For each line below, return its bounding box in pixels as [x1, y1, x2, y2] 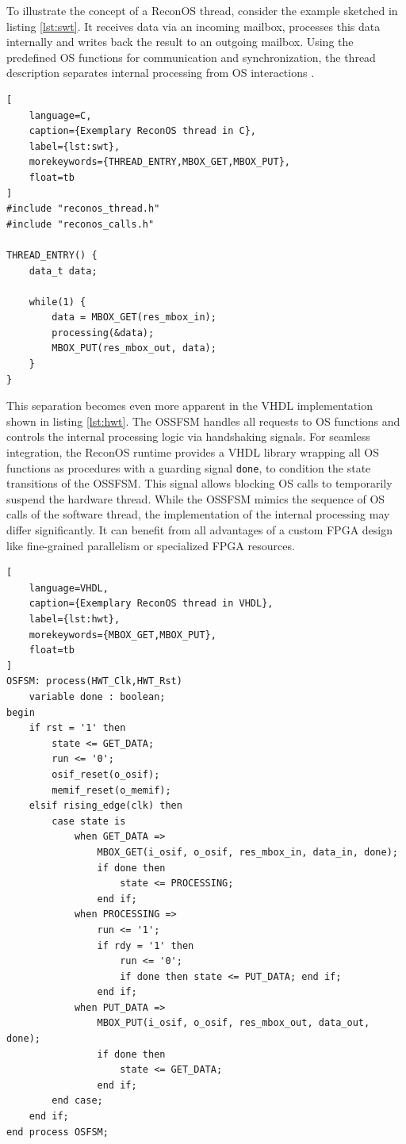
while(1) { [29, 296, 86, 308]
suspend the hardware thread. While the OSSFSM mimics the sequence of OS [6, 490, 385, 507]
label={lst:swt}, [29, 140, 121, 152]
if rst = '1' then [29, 722, 126, 734]
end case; [52, 1095, 103, 1107]
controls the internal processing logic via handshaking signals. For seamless [6, 428, 370, 445]
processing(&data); [52, 327, 155, 339]
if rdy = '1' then [97, 939, 194, 951]
